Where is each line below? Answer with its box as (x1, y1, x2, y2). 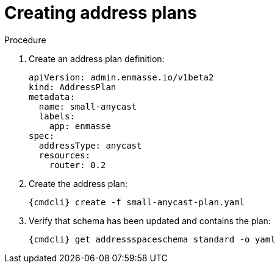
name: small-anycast (38, 101, 137, 111)
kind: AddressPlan (29, 82, 117, 92)
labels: (38, 111, 75, 121)
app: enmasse (49, 121, 111, 131)
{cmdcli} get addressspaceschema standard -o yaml (29, 234, 276, 244)
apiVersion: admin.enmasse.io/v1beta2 (29, 72, 214, 82)
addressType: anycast (38, 140, 142, 150)
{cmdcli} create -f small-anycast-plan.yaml (29, 197, 245, 207)
